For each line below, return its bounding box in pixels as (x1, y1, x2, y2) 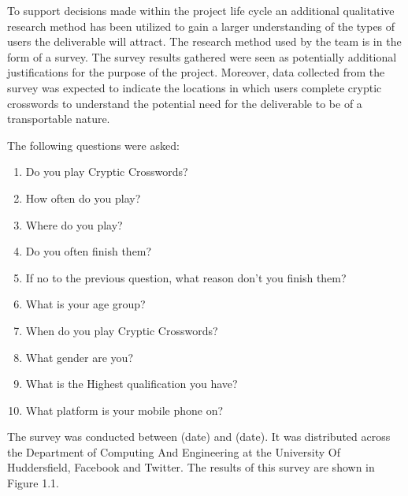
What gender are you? (25, 349, 133, 365)
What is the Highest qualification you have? (25, 375, 238, 392)
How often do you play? (25, 189, 141, 206)
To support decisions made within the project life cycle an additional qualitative (7, 2, 395, 18)
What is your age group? (25, 296, 146, 312)
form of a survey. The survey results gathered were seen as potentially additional (7, 48, 397, 65)
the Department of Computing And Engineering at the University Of (7, 443, 340, 460)
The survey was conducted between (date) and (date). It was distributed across (7, 428, 391, 445)
